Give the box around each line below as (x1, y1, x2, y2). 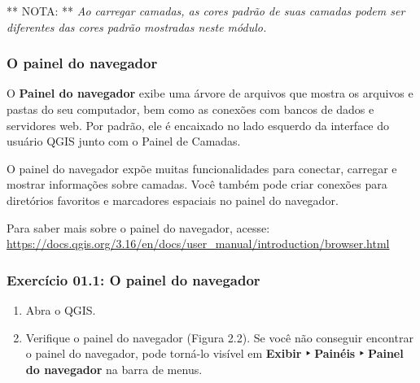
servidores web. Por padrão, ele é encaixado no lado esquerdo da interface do (7, 116, 390, 133)
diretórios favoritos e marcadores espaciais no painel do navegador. (7, 191, 339, 208)
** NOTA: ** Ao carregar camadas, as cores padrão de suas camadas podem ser (7, 2, 405, 19)
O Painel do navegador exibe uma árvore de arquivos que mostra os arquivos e (7, 85, 413, 102)
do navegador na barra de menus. (25, 360, 203, 377)
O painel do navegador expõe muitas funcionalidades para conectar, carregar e (7, 159, 397, 176)
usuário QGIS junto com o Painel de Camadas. (7, 133, 241, 150)
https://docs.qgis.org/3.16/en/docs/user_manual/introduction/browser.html (7, 235, 390, 252)
